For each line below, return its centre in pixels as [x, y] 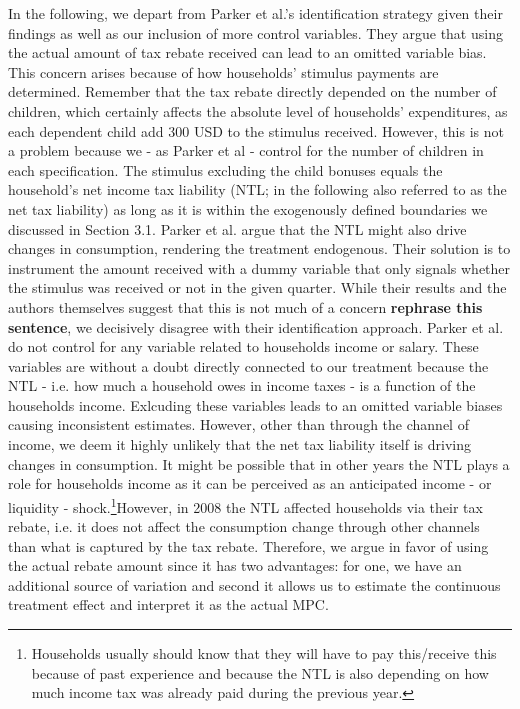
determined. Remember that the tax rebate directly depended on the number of [252, 91]
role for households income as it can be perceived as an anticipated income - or [250, 483]
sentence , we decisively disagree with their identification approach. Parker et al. [256, 326]
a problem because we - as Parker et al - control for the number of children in [246, 150]
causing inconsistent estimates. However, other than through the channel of [238, 424]
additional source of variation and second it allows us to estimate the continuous [254, 584]
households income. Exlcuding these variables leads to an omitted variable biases [255, 404]
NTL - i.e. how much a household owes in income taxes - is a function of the [242, 385]
